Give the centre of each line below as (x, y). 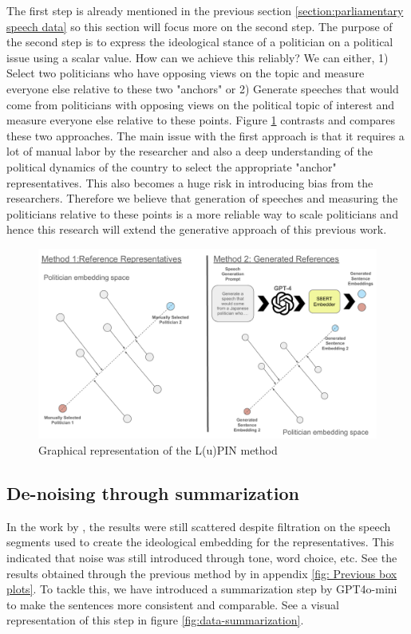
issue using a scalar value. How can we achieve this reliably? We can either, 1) (198, 57)
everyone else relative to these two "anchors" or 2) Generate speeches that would (203, 88)
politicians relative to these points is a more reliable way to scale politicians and (202, 213)
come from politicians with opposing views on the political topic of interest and (201, 104)
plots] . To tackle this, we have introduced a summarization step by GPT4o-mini (202, 589)
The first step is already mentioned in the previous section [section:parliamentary (205, 10)
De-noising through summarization (153, 492)
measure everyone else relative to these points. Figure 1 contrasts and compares (201, 120)
